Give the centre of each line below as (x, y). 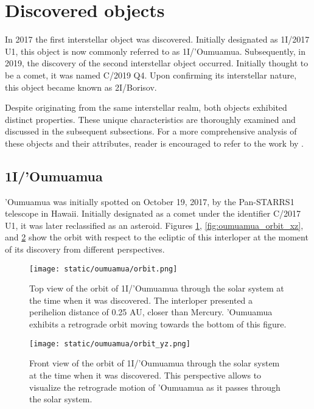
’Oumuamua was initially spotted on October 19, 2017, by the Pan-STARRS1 (150, 201)
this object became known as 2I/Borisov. (81, 87)
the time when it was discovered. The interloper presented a (141, 300)
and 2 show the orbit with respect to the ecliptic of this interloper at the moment (157, 237)
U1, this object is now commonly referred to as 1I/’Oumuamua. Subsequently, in (155, 51)
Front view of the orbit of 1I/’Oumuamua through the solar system (155, 363)
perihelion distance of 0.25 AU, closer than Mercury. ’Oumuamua (151, 312)
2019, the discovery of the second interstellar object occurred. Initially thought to (157, 63)
